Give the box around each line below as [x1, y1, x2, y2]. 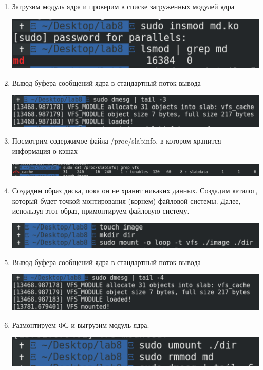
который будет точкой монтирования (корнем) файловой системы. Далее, [12, 195, 241, 206]
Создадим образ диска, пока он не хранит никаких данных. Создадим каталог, [12, 185, 257, 196]
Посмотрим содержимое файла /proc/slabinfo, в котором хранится [12, 135, 221, 146]
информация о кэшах [12, 145, 78, 156]
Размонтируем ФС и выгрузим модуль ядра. [12, 319, 149, 330]
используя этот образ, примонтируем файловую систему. [12, 205, 190, 216]
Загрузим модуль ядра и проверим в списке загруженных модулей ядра [12, 1, 234, 11]
